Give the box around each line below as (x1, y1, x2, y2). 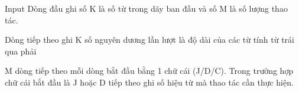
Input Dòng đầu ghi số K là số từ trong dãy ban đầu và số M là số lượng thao (5, 2, 288, 14)
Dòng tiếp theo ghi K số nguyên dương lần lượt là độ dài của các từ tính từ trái (5, 33, 294, 46)
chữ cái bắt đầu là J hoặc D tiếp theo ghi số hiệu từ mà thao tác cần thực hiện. (5, 76, 294, 88)
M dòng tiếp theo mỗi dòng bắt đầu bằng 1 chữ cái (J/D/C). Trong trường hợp (5, 64, 294, 77)
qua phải (5, 45, 37, 57)
